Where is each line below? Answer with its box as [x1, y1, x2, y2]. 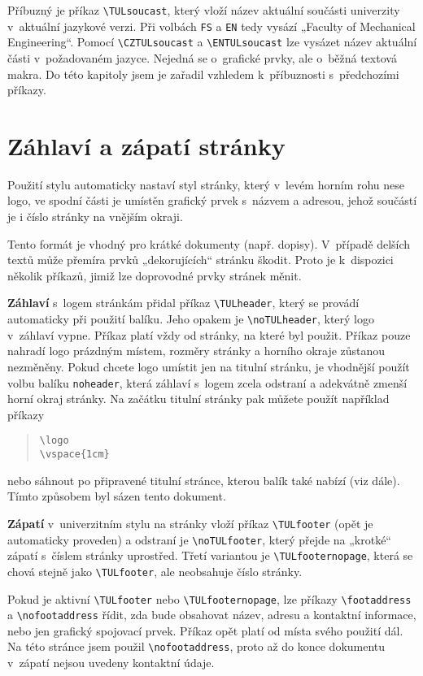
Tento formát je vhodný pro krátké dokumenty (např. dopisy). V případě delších [7, 235, 411, 252]
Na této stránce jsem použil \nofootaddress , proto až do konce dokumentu [7, 638, 386, 655]
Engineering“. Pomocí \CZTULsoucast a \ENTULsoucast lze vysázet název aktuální [7, 33, 417, 50]
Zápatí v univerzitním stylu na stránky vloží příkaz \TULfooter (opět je [7, 514, 373, 531]
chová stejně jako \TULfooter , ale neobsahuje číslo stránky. [7, 562, 303, 579]
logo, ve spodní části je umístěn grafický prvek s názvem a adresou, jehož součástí [7, 192, 417, 209]
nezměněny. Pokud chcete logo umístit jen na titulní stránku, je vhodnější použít [7, 357, 410, 375]
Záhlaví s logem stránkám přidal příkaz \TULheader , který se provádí [7, 294, 360, 311]
